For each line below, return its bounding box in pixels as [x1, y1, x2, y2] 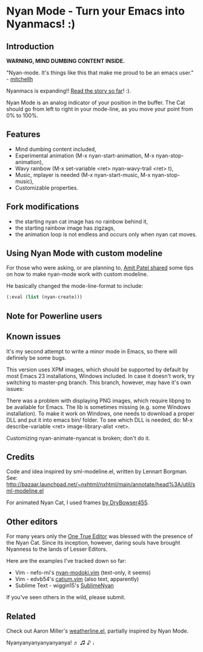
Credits [6, 451, 35, 462]
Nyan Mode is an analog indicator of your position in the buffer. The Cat [6, 99, 185, 106]
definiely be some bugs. [6, 354, 67, 361]
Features [6, 129, 41, 140]
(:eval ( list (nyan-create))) [6, 294, 83, 301]
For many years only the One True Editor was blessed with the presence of [6, 533, 193, 540]
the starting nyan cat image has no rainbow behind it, [15, 218, 148, 225]
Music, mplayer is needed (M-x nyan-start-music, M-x [15, 171, 151, 178]
